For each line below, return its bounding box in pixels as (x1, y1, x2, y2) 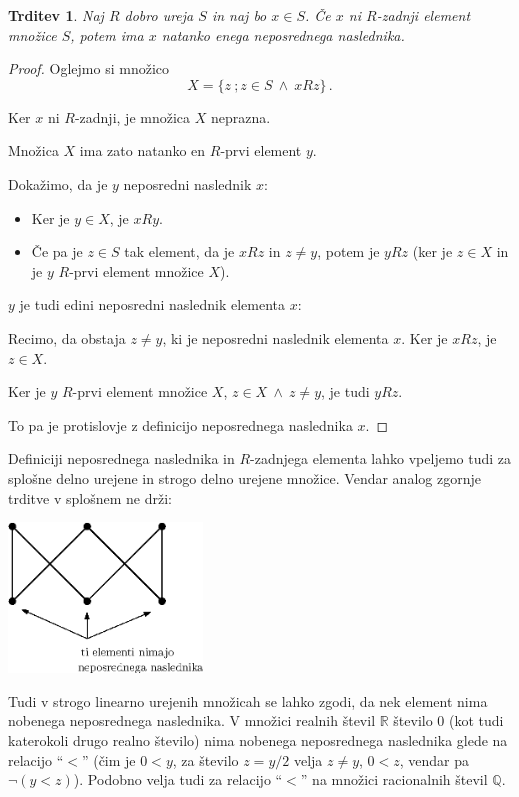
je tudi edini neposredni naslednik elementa (19, 294, 285, 315)
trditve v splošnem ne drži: (8, 487, 172, 508)
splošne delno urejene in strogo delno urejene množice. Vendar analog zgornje (8, 467, 481, 488)
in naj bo (211, 5, 267, 25)
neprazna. (210, 106, 271, 127)
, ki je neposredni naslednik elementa (162, 327, 389, 348)
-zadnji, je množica (74, 106, 191, 127)
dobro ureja (124, 5, 194, 25)
